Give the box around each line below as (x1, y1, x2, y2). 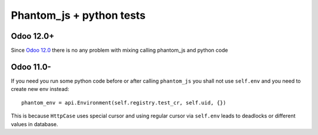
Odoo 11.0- (11, 62, 51, 72)
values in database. (11, 120, 58, 127)
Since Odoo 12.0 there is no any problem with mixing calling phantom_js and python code (11, 47, 228, 54)
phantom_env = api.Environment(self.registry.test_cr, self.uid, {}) (21, 99, 227, 106)
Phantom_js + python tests (11, 9, 146, 22)
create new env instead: (11, 86, 69, 93)
